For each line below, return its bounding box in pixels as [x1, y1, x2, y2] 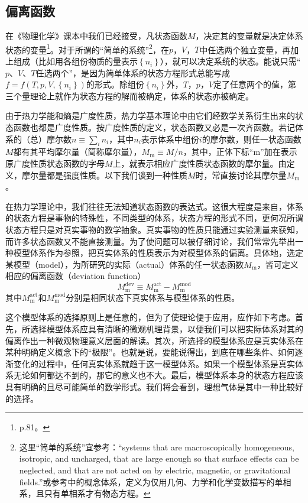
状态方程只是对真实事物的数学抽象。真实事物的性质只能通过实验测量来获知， [5, 223, 303, 235]
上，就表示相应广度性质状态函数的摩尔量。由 [112, 157, 287, 169]
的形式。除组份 [86, 78, 144, 90]
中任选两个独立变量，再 [199, 43, 291, 56]
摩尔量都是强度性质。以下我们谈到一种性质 [21, 168, 187, 181]
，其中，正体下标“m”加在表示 [183, 145, 297, 158]
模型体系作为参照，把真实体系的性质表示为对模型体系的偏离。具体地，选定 [13, 246, 303, 259]
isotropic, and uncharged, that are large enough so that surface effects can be [19, 452, 299, 465]
